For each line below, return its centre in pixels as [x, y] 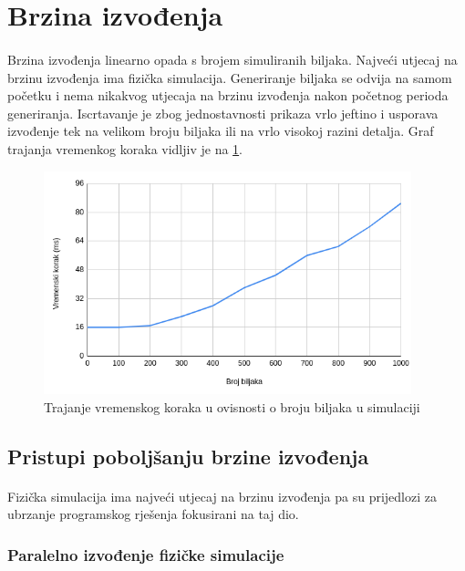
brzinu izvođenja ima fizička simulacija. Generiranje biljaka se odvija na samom [230, 77]
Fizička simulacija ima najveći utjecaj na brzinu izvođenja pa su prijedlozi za [222, 496]
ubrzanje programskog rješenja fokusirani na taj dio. [153, 514]
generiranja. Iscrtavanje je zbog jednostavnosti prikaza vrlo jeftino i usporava [223, 113]
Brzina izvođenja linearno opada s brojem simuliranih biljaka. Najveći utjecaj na [232, 59]
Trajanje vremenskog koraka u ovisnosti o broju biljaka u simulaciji [232, 406]
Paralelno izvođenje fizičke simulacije [146, 555]
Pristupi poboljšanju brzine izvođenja [188, 456]
